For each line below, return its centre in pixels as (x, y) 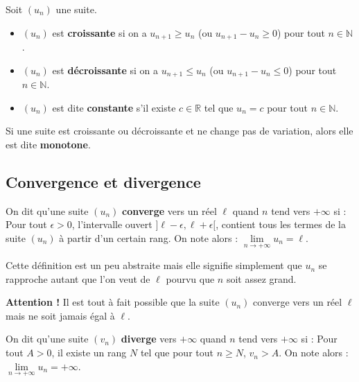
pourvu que (190, 278)
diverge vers (149, 339)
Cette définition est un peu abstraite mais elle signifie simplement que (154, 265)
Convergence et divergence (103, 181)
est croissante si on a (99, 32)
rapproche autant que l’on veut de (78, 278)
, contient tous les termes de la (281, 224)
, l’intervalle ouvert (112, 224)
